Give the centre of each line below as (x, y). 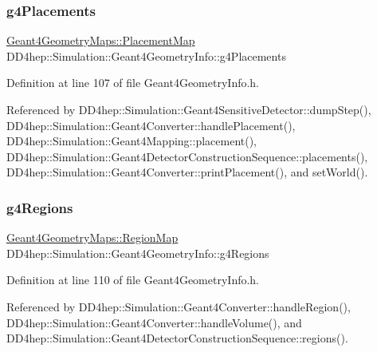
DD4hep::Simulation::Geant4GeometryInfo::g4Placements (146, 55)
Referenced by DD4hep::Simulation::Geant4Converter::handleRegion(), (179, 306)
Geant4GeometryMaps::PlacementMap (101, 40)
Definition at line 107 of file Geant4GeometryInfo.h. (133, 83)
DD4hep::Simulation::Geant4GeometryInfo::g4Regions (138, 253)
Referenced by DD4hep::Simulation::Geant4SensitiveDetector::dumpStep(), (189, 109)
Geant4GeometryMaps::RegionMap (92, 237)
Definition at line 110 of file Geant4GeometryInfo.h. (133, 280)
